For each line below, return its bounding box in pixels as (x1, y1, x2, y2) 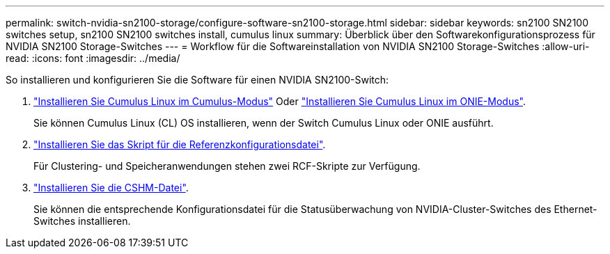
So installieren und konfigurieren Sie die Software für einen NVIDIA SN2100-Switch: (6, 74, 389, 86)
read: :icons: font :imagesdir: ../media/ (6, 52, 180, 64)
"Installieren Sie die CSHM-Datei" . (33, 182, 189, 193)
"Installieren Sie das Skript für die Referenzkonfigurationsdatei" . (33, 138, 326, 150)
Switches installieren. (33, 215, 131, 227)
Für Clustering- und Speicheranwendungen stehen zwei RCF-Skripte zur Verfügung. (33, 160, 421, 172)
